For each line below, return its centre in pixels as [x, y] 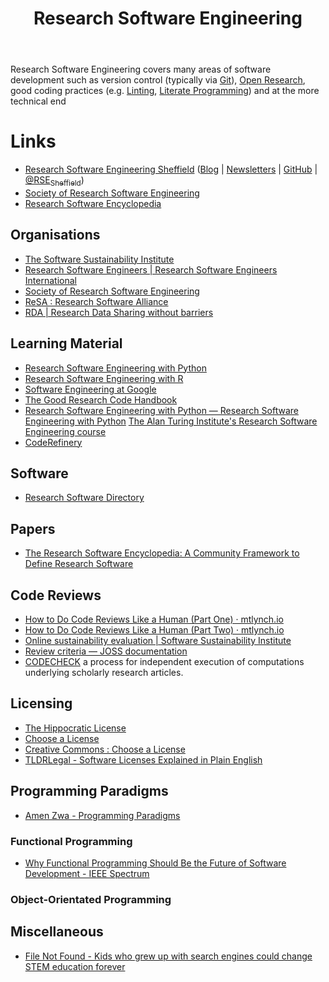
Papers [33, 528]
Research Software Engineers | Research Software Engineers [151, 269]
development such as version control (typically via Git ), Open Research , [158, 80]
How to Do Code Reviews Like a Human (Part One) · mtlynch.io [154, 619]
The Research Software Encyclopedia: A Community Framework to [162, 553]
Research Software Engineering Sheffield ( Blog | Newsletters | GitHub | [171, 169]
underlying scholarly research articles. [104, 672]
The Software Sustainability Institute [99, 259]
